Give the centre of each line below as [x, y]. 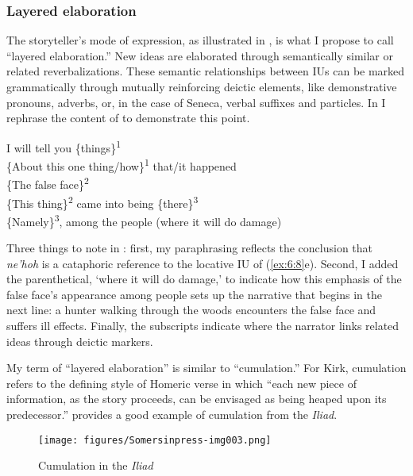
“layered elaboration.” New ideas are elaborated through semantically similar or [200, 55]
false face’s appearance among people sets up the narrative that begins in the [194, 294]
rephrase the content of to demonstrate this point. [128, 118]
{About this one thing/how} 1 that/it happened [122, 165]
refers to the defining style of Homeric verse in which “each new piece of [181, 383]
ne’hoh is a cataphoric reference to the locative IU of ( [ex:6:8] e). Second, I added [203, 263]
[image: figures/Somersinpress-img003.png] [155, 440]
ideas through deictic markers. [80, 341]
